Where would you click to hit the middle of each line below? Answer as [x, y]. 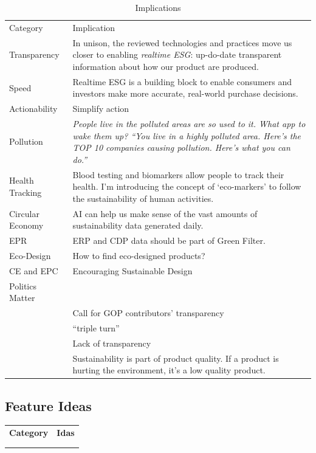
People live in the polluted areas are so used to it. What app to [189, 123]
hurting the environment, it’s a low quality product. [169, 370]
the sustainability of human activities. [143, 198]
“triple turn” [96, 327]
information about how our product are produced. [166, 66]
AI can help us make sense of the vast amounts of [165, 213]
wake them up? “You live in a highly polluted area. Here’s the [187, 135]
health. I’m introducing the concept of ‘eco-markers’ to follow [187, 186]
